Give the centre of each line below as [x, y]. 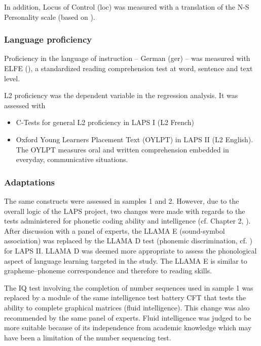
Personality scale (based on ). [50, 17]
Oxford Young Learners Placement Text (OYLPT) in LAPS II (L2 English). [135, 139]
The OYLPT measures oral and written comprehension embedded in [122, 149]
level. [12, 78]
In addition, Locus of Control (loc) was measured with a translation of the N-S [127, 7]
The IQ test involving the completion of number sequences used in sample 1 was [129, 287]
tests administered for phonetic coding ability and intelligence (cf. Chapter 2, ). [127, 221]
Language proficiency [48, 39]
